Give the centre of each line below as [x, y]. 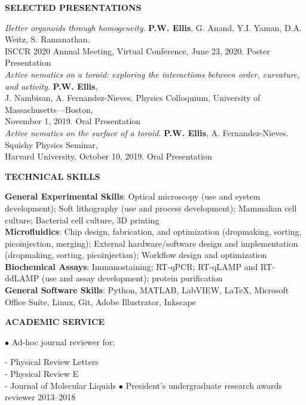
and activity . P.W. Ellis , [51, 86]
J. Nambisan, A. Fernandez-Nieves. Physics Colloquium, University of [133, 98]
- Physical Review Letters [52, 362]
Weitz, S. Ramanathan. [48, 39]
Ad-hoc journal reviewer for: [63, 341]
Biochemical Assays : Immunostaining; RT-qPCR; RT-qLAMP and [131, 266]
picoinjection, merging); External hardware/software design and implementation [152, 243]
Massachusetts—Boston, [49, 109]
